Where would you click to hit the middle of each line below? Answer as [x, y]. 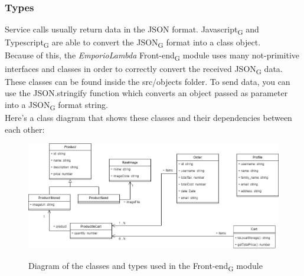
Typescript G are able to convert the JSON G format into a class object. [133, 43]
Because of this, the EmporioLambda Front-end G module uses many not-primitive [152, 56]
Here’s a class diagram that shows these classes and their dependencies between [148, 118]
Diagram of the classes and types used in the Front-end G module [146, 266]
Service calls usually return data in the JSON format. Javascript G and [132, 30]
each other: [25, 129]
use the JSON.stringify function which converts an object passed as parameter [146, 93]
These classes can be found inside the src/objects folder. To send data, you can [148, 81]
